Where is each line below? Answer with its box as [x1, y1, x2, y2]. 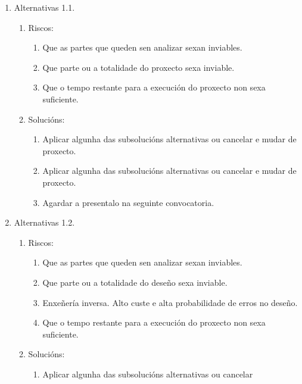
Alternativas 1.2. [14, 216, 75, 229]
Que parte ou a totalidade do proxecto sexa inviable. [42, 61, 235, 73]
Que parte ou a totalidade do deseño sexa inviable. [42, 276, 228, 288]
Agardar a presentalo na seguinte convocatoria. [42, 196, 214, 208]
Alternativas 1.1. [14, 1, 75, 13]
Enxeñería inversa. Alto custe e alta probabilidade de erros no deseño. [42, 296, 298, 308]
